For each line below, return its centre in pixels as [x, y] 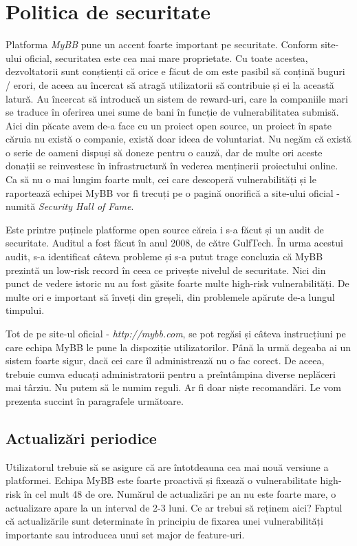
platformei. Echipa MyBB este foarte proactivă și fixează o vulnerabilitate [161, 480]
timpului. [25, 310]
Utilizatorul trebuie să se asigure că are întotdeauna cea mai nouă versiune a [167, 466]
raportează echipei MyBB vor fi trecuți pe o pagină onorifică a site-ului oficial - [173, 192]
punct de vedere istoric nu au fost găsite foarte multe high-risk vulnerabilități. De [177, 283]
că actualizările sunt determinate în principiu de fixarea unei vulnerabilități [164, 521]
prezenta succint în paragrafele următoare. [95, 400]
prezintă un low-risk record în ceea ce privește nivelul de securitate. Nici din [166, 270]
